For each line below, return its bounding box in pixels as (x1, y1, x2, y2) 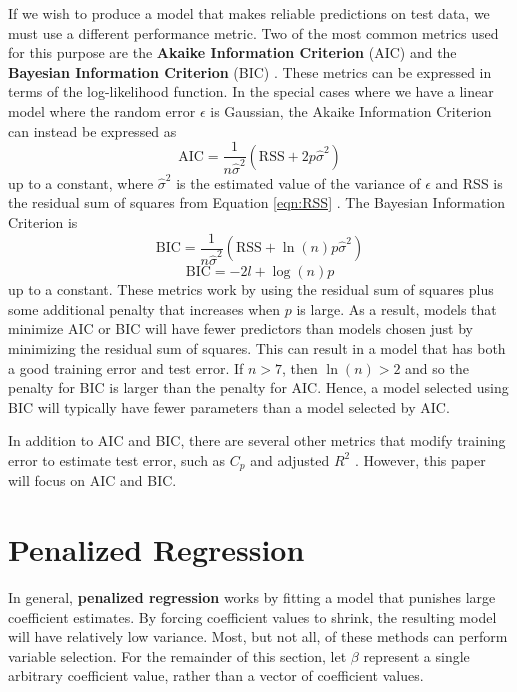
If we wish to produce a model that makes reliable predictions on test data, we (8, 3, 490, 23)
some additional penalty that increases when (8, 298, 281, 319)
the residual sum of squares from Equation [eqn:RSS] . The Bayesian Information (8, 192, 506, 213)
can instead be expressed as (8, 120, 177, 141)
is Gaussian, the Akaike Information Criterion (210, 100, 492, 121)
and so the (405, 357, 469, 378)
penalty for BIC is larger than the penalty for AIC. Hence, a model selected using (8, 377, 509, 398)
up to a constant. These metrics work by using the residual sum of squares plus (8, 279, 494, 300)
